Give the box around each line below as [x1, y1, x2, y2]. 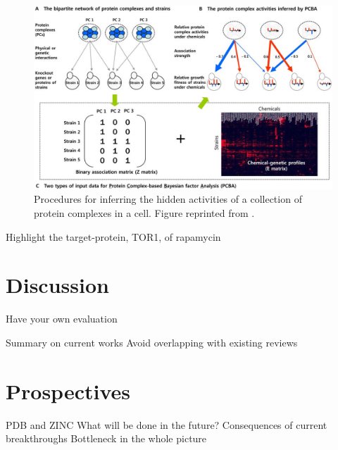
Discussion [6, 270, 109, 299]
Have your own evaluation [6, 311, 118, 326]
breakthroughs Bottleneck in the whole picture [6, 431, 207, 446]
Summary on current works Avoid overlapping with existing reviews [6, 335, 298, 349]
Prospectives [6, 376, 130, 405]
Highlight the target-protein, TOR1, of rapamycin [6, 229, 221, 244]
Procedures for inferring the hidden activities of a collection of [34, 192, 302, 206]
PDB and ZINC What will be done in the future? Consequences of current [6, 417, 327, 432]
